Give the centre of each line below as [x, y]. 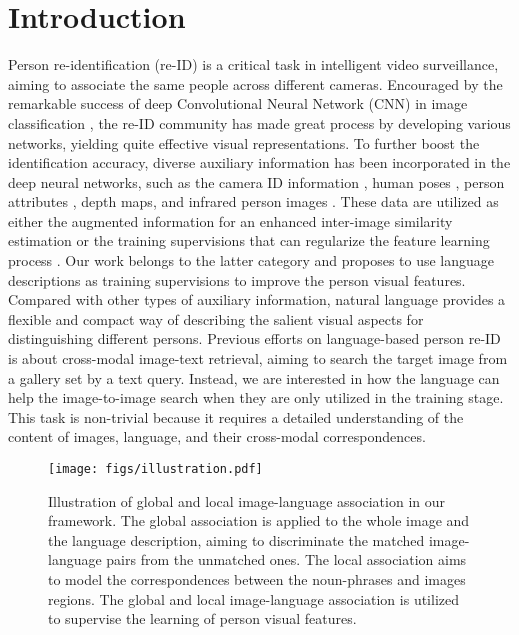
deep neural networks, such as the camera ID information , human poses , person [256, 181]
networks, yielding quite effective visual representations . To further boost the [244, 142]
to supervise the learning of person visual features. [202, 618]
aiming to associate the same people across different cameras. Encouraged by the [255, 83]
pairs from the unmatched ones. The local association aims [286, 559]
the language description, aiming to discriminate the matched [236, 539]
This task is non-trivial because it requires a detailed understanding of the [236, 416]
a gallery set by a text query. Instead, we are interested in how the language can [254, 377]
